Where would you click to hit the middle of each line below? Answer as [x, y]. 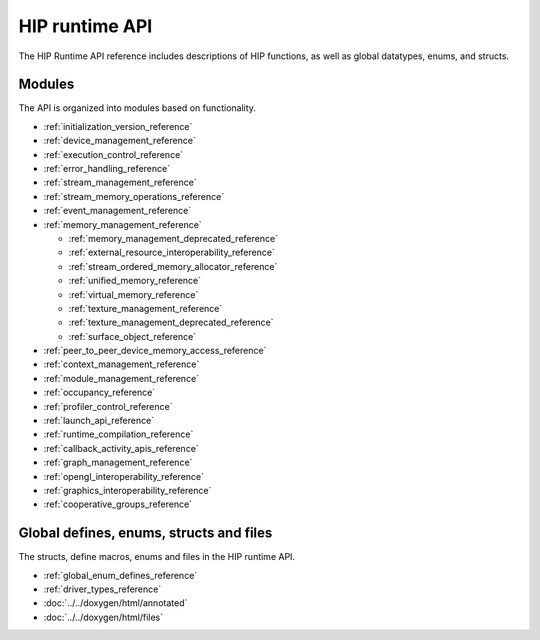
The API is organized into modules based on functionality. [137, 108]
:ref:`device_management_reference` [120, 141]
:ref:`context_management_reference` [121, 364]
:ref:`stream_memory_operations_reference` [134, 196]
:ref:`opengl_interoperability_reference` [124, 476]
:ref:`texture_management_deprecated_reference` [171, 322]
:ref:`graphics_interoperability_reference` [127, 490]
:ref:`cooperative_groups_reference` [118, 504]
